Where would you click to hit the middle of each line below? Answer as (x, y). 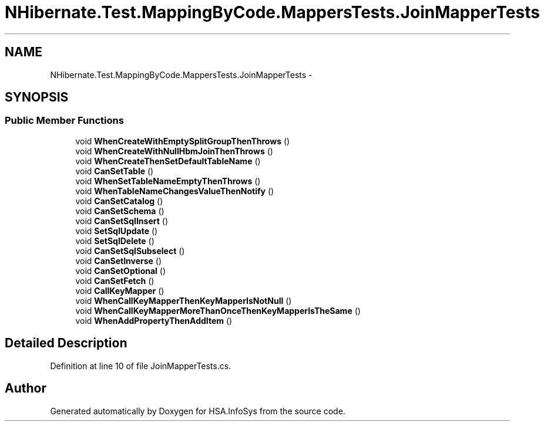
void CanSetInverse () (119, 261)
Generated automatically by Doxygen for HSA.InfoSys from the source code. (198, 411)
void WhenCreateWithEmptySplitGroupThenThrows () (183, 141)
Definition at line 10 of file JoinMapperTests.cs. (141, 366)
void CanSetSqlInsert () (122, 221)
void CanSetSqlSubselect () (130, 251)
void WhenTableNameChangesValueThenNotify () (175, 191)
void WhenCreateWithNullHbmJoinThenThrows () (174, 151)
